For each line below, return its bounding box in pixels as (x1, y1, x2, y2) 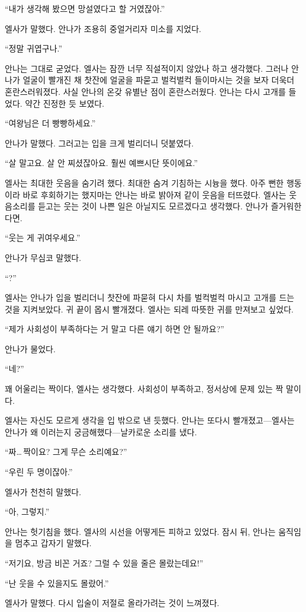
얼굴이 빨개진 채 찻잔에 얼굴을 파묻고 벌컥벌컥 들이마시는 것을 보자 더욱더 (22, 74, 295, 86)
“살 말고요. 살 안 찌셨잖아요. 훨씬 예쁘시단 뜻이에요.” (5, 157, 198, 169)
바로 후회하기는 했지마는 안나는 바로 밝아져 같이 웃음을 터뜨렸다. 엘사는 (22, 188, 286, 200)
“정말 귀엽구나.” (5, 42, 63, 55)
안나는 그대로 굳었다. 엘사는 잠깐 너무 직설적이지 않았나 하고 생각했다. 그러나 (5, 62, 289, 74)
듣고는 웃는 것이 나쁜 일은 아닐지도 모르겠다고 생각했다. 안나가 (38, 200, 269, 212)
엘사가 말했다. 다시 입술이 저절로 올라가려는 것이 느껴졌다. (5, 597, 220, 609)
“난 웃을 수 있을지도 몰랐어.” (5, 576, 109, 589)
